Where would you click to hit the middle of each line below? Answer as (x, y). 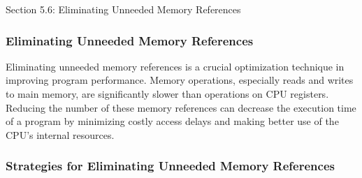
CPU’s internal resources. (60, 134)
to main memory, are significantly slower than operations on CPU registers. (167, 94)
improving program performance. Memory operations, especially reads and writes (180, 80)
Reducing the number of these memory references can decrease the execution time (181, 107)
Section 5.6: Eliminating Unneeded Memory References (123, 9)
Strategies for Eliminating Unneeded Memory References (170, 166)
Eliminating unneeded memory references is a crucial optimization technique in (175, 66)
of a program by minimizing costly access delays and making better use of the (172, 121)
